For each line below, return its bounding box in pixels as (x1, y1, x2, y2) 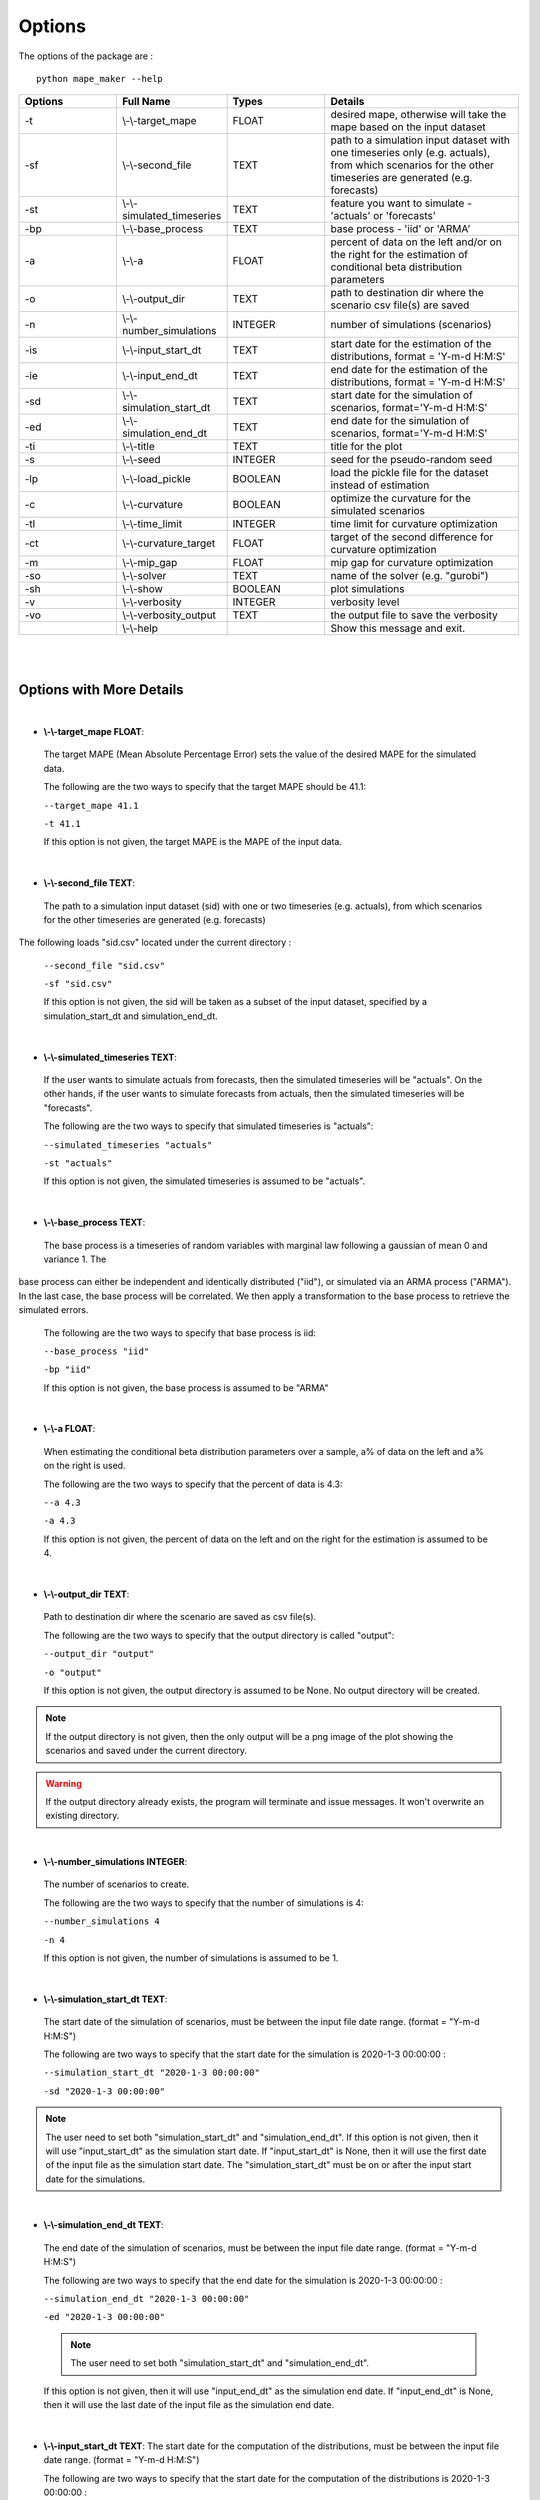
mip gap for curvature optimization (330, 556, 494, 570)
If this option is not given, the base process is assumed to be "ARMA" (43, 1381, 329, 1394)
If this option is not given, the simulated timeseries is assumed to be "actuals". (43, 1175, 366, 1187)
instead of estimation (330, 478, 430, 492)
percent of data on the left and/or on (330, 235, 502, 249)
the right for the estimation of (330, 248, 469, 262)
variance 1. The (43, 1253, 107, 1265)
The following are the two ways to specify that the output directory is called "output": (43, 1629, 395, 1641)
